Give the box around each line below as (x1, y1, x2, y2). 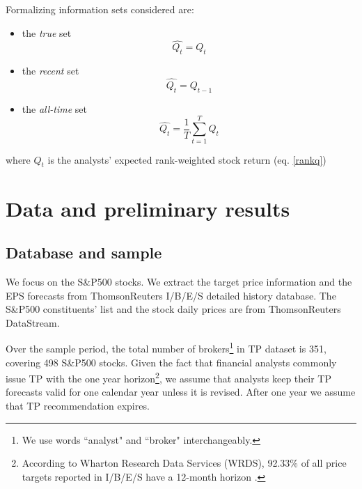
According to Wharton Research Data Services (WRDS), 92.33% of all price (22, 456, 347, 470)
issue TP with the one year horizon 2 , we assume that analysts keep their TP (6, 369, 331, 385)
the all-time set (22, 101, 87, 116)
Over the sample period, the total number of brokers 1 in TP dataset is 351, (6, 339, 326, 355)
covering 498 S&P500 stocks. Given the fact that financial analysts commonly (6, 355, 337, 369)
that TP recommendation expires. (6, 398, 150, 412)
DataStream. (6, 315, 60, 329)
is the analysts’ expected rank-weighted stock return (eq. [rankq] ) (47, 152, 326, 166)
